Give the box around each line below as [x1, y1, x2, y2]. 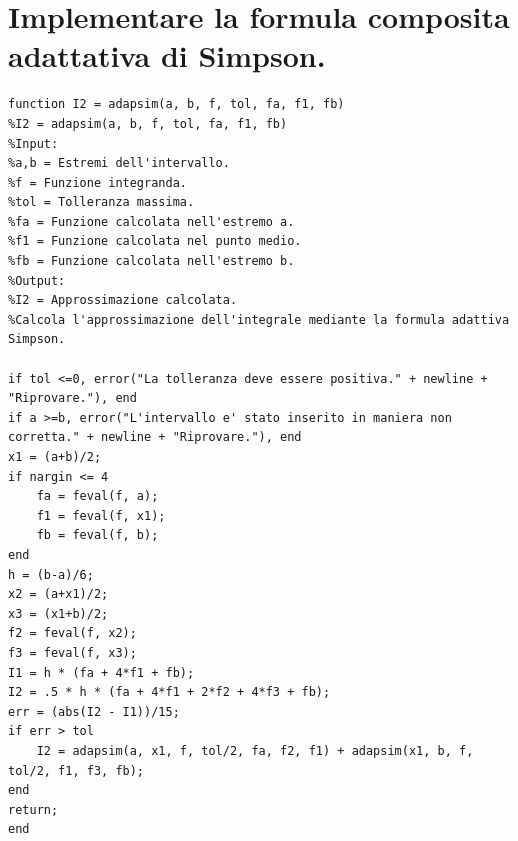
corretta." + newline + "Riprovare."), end [8, 430, 302, 445]
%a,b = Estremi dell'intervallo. [8, 156, 230, 171]
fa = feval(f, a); [36, 489, 159, 504]
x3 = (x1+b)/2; [8, 606, 109, 621]
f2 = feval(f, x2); [8, 626, 137, 641]
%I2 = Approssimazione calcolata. [8, 293, 238, 308]
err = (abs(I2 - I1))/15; [8, 704, 180, 719]
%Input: [8, 136, 59, 151]
